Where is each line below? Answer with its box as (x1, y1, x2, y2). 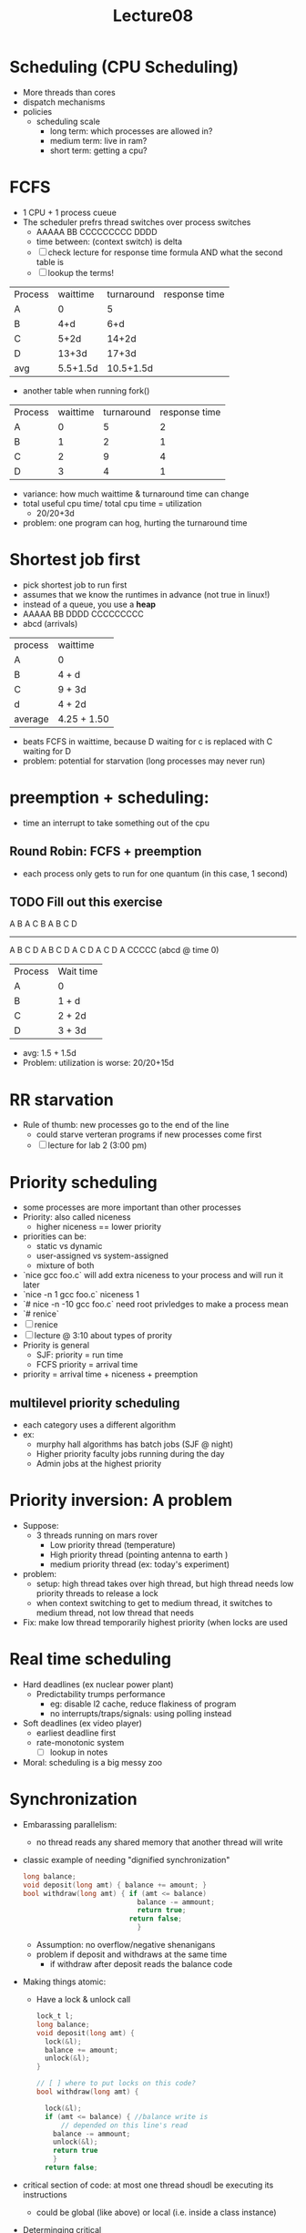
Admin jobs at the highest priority (36, 1459, 162, 1470)
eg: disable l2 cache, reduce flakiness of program (49, 1698, 237, 1709)
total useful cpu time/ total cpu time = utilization (22, 497, 202, 508)
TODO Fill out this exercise (9, 894, 163, 909)
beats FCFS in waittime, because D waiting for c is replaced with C (22, 735, 273, 747)
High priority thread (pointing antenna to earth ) (49, 1550, 229, 1560)
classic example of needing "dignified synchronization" (22, 1854, 230, 1865)
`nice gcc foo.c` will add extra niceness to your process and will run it (22, 1270, 284, 1281)
